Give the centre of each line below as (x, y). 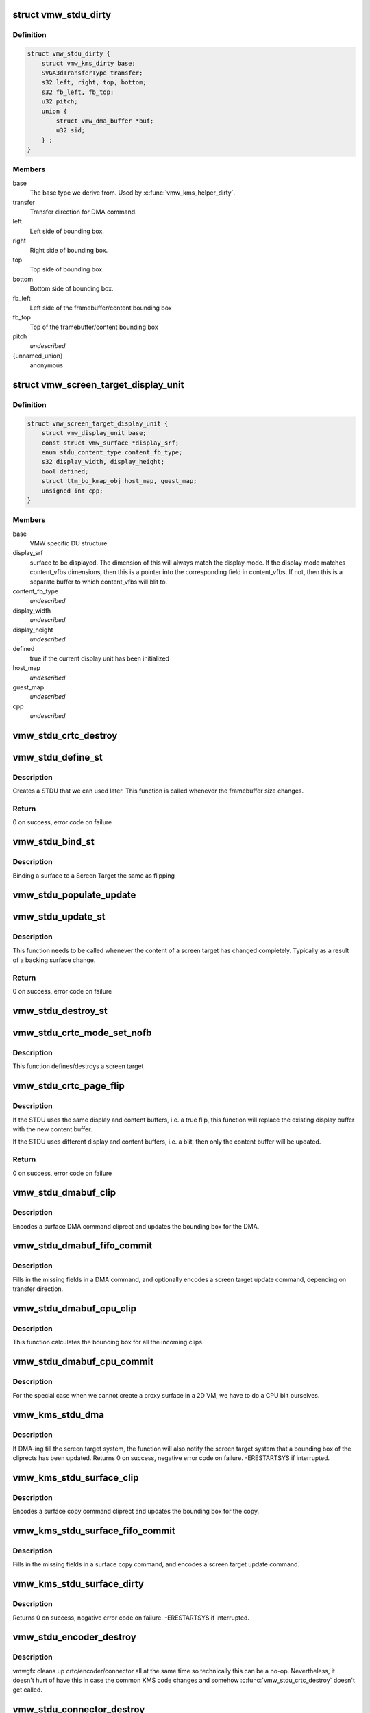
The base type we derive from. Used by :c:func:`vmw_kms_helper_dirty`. (133, 193)
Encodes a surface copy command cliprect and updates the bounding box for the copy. (136, 1512)
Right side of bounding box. (69, 250)
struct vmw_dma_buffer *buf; (105, 121)
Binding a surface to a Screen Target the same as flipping (94, 875)
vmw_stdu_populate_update (74, 895)
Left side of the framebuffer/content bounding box (101, 308)
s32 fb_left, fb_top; (78, 92)
